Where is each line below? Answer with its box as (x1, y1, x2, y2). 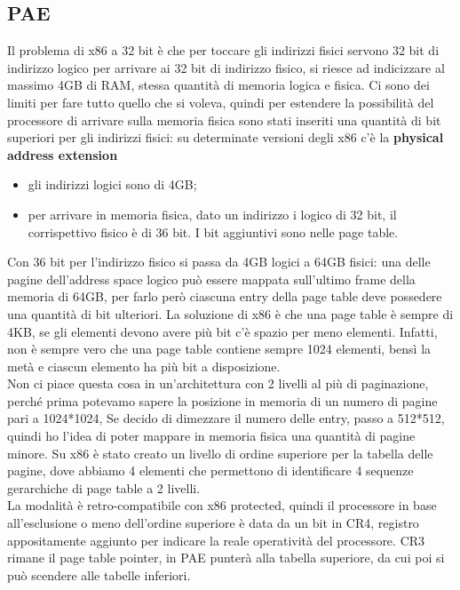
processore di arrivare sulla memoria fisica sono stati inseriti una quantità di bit (7, 110, 441, 129)
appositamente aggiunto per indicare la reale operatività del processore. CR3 (7, 530, 425, 549)
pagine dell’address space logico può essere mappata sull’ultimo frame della (7, 269, 416, 288)
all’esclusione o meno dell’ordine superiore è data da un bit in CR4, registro (7, 514, 419, 532)
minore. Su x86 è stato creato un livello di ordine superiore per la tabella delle (7, 443, 433, 462)
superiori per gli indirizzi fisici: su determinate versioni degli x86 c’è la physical (7, 128, 444, 147)
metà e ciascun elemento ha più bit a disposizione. (7, 356, 281, 375)
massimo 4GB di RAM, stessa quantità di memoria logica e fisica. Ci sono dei (7, 76, 430, 94)
